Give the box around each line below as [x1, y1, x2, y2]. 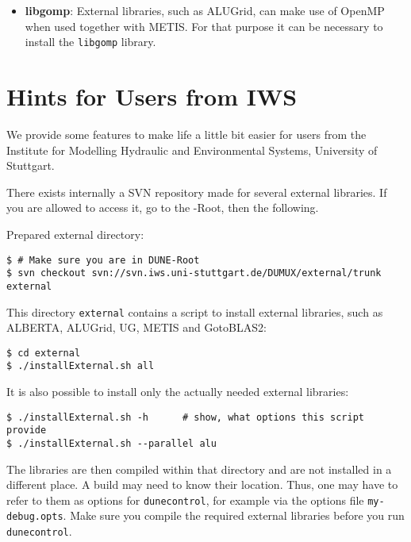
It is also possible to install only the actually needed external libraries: [6, 383, 349, 400]
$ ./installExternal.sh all [6, 360, 155, 372]
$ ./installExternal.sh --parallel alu [6, 437, 217, 449]
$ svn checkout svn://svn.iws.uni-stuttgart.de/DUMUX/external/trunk [6, 267, 382, 279]
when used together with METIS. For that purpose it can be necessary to [25, 17, 383, 34]
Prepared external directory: [6, 225, 144, 242]
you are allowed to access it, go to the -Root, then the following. [6, 199, 319, 216]
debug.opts [6, 511, 63, 523]
